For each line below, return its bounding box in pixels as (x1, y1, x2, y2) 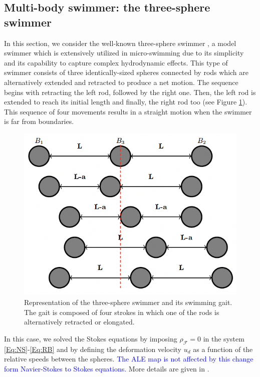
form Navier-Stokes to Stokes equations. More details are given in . (4, 363, 209, 373)
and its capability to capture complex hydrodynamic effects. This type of (4, 57, 228, 67)
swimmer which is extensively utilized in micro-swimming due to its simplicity (4, 47, 244, 58)
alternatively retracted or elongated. (24, 316, 135, 327)
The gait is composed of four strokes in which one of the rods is (24, 306, 219, 317)
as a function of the (193, 343, 253, 354)
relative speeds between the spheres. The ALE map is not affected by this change (4, 353, 253, 364)
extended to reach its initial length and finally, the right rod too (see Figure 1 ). (4, 96, 247, 107)
